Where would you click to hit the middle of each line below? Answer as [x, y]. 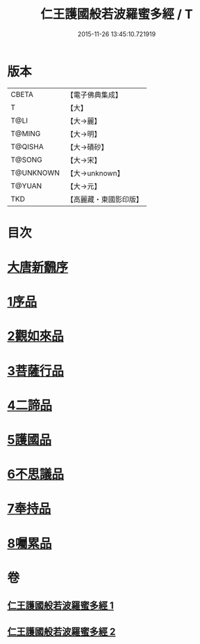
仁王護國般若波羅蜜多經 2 [61, 631]
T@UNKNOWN [35, 173]
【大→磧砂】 [87, 147]
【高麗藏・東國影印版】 [105, 199]
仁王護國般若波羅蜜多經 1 [61, 606]
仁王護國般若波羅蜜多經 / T [117, 14]
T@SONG [27, 160]
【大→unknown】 [95, 173]
